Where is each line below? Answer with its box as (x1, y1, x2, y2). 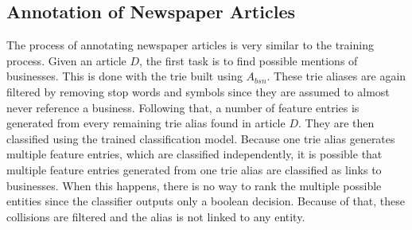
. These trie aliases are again (266, 68, 406, 84)
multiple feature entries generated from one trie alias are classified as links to (6, 161, 382, 177)
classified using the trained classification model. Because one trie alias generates (6, 130, 395, 146)
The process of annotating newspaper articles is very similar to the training (6, 37, 374, 53)
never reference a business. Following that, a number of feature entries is (6, 99, 360, 115)
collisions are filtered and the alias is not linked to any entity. (6, 208, 305, 224)
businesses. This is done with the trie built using (6, 68, 243, 84)
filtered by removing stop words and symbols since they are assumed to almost (6, 83, 390, 99)
